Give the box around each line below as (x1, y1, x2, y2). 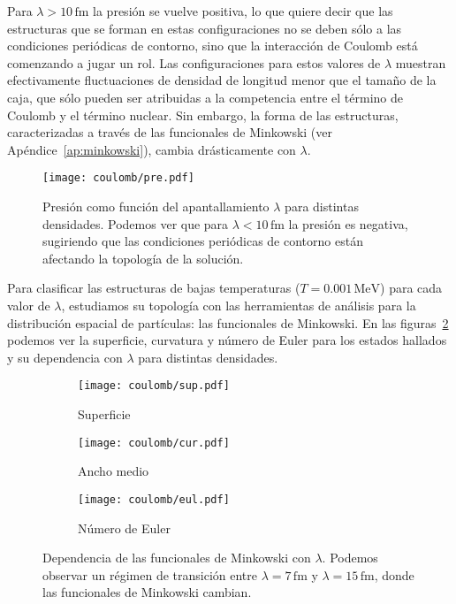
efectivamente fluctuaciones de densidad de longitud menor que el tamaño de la (7, 71, 437, 89)
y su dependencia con (7, 348, 123, 366)
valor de (7, 295, 50, 314)
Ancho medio (78, 462, 149, 480)
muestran (395, 53, 446, 72)
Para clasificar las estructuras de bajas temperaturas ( (7, 279, 300, 297)
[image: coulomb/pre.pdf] (42, 172, 194, 185)
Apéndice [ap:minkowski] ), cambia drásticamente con (7, 140, 296, 158)
